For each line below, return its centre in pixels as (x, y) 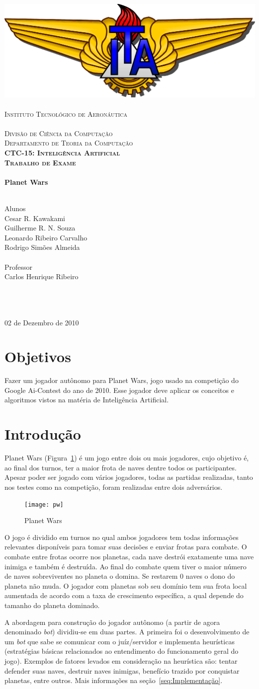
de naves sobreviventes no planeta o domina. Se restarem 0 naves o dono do (120, 576)
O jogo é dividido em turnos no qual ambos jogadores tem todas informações (122, 537)
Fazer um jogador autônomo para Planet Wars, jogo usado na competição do (122, 380)
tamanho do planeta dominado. (52, 605)
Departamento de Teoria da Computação (69, 143)
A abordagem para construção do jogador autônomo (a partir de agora (112, 622)
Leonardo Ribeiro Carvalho (46, 237)
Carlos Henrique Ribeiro (42, 276)
